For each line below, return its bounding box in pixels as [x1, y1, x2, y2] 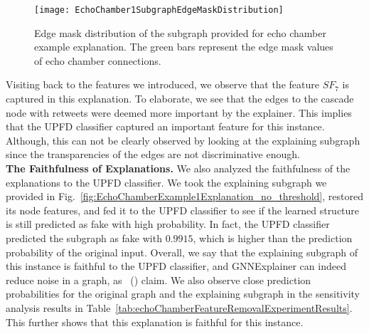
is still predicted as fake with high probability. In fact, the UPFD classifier [6, 216, 330, 231]
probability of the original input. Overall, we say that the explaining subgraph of [6, 244, 358, 259]
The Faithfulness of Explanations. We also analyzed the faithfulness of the [6, 161, 351, 175]
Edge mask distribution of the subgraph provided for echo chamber [34, 25, 326, 40]
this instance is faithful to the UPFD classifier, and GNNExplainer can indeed [6, 259, 346, 273]
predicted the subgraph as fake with [6, 230, 162, 245]
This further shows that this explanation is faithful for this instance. [6, 314, 304, 329]
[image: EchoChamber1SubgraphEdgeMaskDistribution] [34, 5, 284, 15]
